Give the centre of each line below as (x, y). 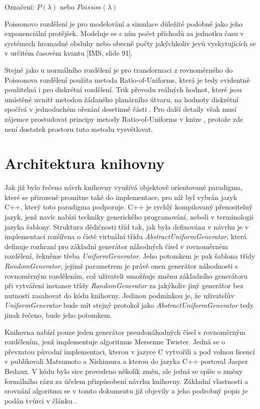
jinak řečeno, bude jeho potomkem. (58, 315)
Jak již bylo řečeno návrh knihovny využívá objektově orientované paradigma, (123, 187)
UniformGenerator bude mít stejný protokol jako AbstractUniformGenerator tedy (129, 305)
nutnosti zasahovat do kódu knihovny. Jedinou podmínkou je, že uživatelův (119, 295)
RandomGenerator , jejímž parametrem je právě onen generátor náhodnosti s (121, 266)
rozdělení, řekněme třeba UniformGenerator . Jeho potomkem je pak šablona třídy (130, 256)
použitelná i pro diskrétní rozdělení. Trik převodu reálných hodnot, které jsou (123, 89)
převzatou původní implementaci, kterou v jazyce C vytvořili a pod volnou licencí (130, 351)
